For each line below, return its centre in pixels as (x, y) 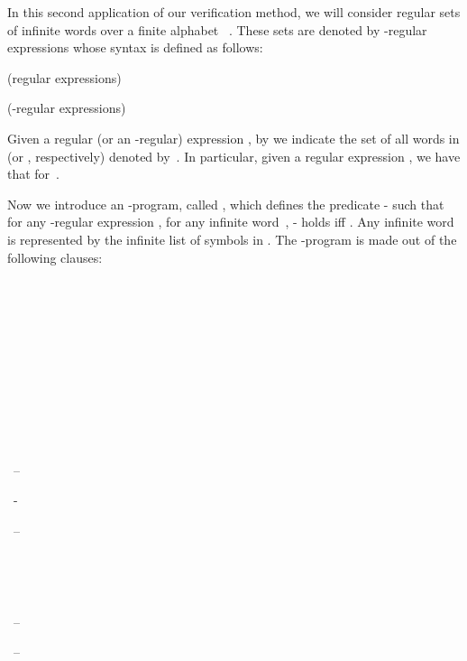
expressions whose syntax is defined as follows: (135, 47)
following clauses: (55, 257)
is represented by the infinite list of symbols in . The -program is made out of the (232, 239)
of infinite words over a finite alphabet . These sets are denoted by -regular (217, 29)
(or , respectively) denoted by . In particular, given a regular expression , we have (234, 156)
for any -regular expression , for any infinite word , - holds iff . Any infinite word (231, 222)
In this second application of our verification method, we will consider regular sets (234, 12)
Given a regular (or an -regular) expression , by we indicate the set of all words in (233, 138)
